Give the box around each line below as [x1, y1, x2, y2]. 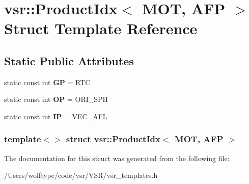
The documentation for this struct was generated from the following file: [4, 152, 230, 163]
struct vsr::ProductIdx [66, 133, 160, 145]
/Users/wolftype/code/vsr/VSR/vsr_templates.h [4, 170, 158, 180]
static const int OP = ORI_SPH [4, 94, 108, 104]
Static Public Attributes [4, 52, 134, 68]
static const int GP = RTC [4, 76, 91, 87]
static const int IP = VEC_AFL [4, 111, 107, 121]
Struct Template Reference [4, 18, 198, 39]
